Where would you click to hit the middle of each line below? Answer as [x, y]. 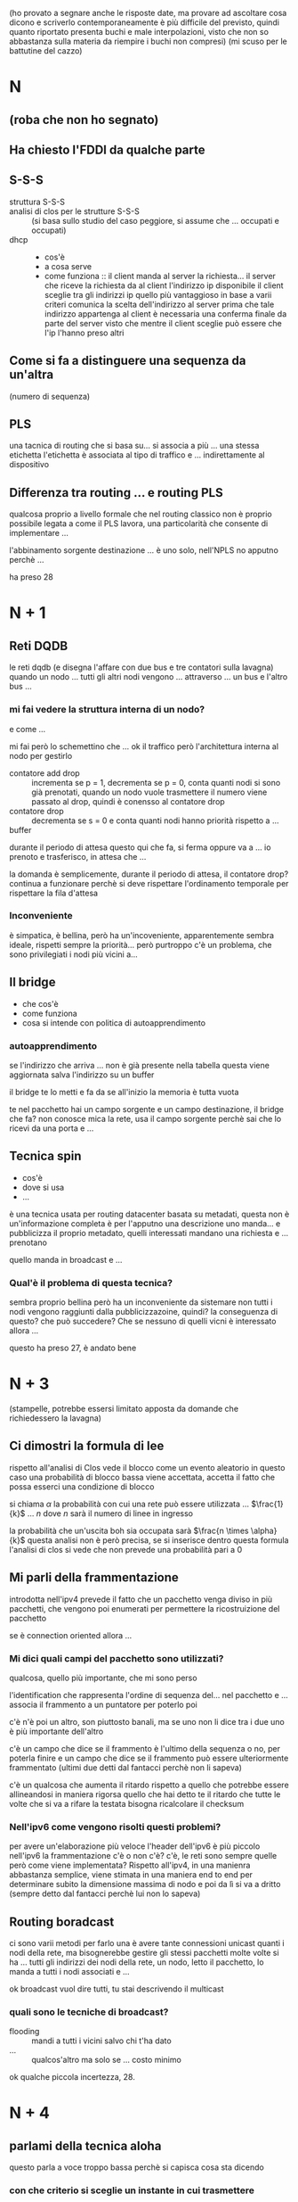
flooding [24, 2032]
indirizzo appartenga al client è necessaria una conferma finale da [165, 313]
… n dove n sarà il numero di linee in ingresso [110, 1513]
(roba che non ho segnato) [84, 120]
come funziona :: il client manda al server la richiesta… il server [160, 276]
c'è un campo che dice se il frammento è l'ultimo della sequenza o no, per [145, 1748]
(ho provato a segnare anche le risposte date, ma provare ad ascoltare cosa [148, 13]
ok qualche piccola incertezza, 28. [72, 2077]
